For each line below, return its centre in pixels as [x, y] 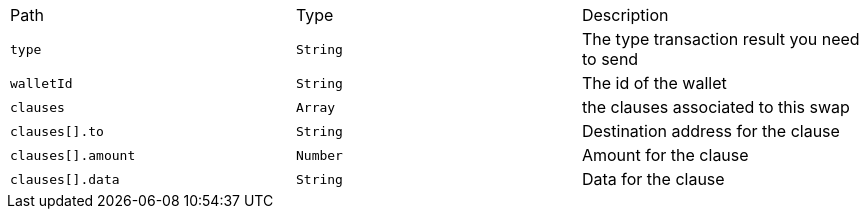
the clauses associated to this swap [715, 107]
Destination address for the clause [710, 131]
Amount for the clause [665, 155]
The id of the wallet [654, 83]
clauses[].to [57, 131]
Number [319, 155]
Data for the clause [653, 179]
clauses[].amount [73, 155]
